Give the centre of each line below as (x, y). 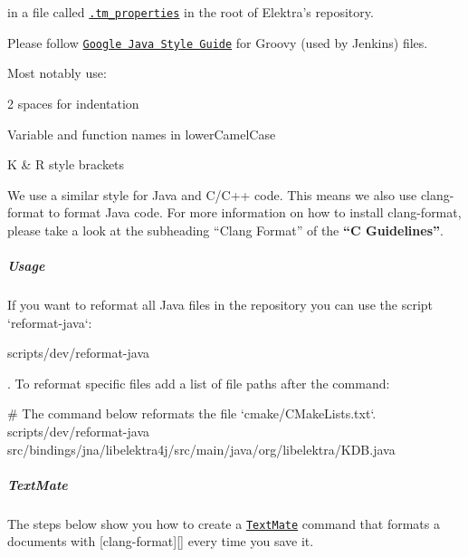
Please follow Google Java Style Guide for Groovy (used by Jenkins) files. (218, 42)
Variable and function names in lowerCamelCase (142, 134)
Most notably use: (57, 73)
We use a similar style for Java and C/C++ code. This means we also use (212, 194)
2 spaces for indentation (73, 103)
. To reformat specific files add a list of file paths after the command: (199, 383)
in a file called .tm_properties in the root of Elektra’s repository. (191, 12)
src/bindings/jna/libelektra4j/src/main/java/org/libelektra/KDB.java (201, 449)
